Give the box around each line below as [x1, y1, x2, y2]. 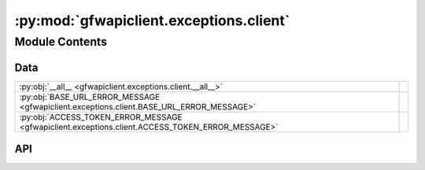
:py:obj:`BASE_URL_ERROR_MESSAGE [19, 91, 161, 102]
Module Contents [14, 35, 108, 49]
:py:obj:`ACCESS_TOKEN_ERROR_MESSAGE [19, 111, 183, 122]
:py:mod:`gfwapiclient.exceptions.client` [14, 12, 290, 29]
